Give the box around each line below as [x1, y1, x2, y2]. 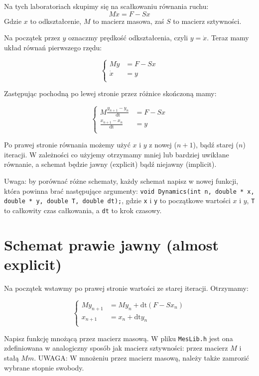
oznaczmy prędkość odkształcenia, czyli [68, 32, 188, 43]
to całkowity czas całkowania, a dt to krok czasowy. [4, 205, 162, 215]
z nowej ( [149, 139, 177, 150]
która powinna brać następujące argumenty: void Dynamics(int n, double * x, [4, 185, 255, 196]
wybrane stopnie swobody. [4, 362, 84, 373]
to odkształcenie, [30, 15, 82, 26]
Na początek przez [4, 32, 60, 43]
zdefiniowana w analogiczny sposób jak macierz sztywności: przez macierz [4, 343, 228, 353]
